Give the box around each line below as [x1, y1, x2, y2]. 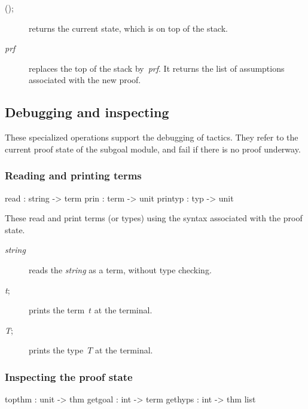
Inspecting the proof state [5, 369, 133, 384]
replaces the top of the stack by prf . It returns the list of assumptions [29, 62, 285, 74]
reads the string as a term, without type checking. [29, 263, 212, 276]
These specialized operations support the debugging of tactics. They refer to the [5, 131, 298, 144]
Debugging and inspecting [5, 103, 169, 121]
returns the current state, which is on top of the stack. [29, 22, 228, 34]
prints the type [29, 344, 84, 356]
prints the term [29, 304, 85, 316]
